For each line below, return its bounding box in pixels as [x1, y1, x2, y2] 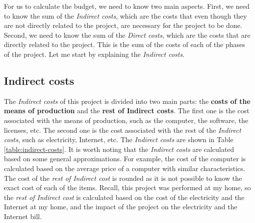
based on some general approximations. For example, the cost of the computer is [4, 153, 246, 164]
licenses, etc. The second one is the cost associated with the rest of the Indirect [4, 124, 241, 135]
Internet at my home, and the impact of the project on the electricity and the [4, 201, 237, 212]
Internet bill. [4, 211, 42, 221]
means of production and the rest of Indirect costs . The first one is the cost [4, 105, 250, 116]
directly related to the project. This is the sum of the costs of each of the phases [4, 39, 245, 50]
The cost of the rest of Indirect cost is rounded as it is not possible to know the [4, 173, 242, 183]
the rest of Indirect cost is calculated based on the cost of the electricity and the [4, 192, 245, 202]
